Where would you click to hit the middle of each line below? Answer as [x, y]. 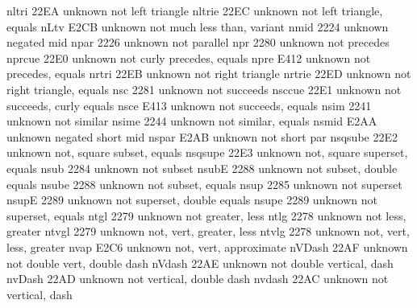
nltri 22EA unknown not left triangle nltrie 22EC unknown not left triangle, [195, 10]
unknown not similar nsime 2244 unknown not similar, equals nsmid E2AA [192, 121]
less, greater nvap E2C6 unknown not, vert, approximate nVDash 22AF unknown [207, 246]
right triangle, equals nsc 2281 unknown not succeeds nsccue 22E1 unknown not [204, 89]
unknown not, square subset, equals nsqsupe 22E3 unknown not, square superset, [207, 152]
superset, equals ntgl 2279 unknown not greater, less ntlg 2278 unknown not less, [206, 215]
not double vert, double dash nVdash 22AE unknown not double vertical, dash [200, 263]
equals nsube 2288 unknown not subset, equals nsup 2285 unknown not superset [204, 184]
